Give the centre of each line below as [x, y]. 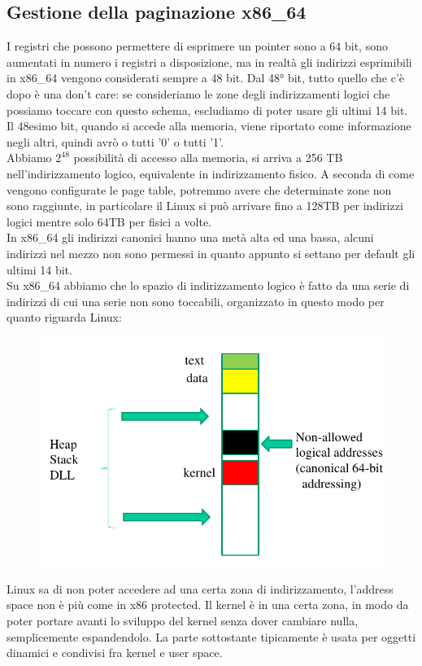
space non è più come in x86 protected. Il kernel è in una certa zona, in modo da [208, 605]
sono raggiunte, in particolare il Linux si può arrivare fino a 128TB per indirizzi [205, 206]
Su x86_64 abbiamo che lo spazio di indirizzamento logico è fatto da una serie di [208, 285]
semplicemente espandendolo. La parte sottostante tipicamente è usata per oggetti [211, 636]
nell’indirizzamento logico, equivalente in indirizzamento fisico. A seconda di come [211, 173]
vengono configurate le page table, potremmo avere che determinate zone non [199, 189]
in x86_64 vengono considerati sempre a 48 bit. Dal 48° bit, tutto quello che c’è [206, 78]
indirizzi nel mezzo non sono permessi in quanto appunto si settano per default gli [211, 253]
